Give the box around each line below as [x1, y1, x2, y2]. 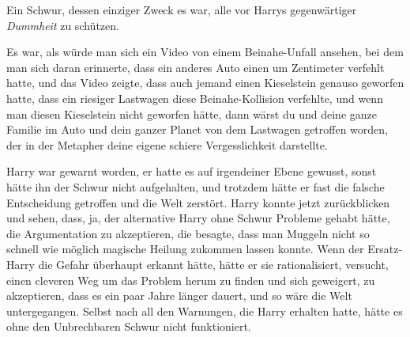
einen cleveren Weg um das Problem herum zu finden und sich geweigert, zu [6, 271, 375, 288]
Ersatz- [367, 240, 403, 257]
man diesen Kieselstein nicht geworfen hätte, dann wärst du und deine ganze [6, 105, 377, 122]
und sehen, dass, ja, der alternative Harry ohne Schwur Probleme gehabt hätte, [6, 210, 390, 226]
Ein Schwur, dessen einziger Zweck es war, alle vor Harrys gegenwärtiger [6, 2, 357, 17]
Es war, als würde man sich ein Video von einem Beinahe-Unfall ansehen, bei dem [6, 44, 404, 60]
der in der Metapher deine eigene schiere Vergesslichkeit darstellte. [6, 136, 328, 153]
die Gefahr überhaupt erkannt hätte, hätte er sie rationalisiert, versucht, [38, 256, 389, 272]
